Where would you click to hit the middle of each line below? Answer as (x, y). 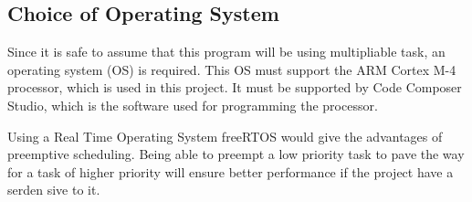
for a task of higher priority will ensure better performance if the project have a (231, 171)
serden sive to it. (54, 190)
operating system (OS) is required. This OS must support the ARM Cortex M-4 (232, 69)
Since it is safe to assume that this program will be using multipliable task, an (226, 52)
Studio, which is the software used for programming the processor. (193, 105)
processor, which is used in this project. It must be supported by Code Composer (235, 87)
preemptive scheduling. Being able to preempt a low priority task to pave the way (236, 154)
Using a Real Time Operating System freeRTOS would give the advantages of (225, 136)
